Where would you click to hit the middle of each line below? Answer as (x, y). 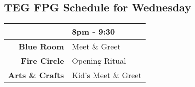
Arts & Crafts (36, 75)
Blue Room (41, 46)
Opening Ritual (99, 61)
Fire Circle (42, 61)
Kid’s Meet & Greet (107, 75)
